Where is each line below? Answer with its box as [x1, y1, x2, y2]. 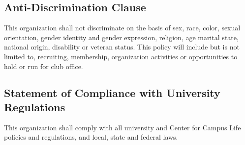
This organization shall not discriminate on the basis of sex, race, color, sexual [4, 23, 241, 33]
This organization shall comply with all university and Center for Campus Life [4, 122, 241, 132]
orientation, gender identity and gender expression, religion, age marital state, [4, 32, 239, 42]
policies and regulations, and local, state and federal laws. [4, 132, 178, 142]
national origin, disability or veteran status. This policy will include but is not [4, 42, 240, 52]
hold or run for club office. [4, 61, 83, 71]
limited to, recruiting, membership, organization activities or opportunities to [4, 51, 238, 61]
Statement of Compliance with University [4, 85, 220, 100]
